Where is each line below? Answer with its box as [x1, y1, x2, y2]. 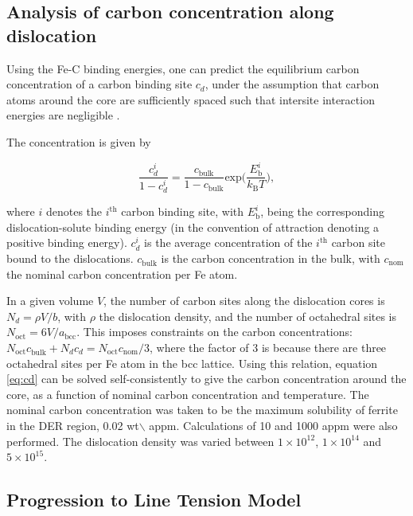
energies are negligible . [6, 107, 120, 123]
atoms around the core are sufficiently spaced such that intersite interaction [6, 91, 375, 107]
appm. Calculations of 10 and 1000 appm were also [149, 416, 398, 433]
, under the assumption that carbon [205, 76, 380, 92]
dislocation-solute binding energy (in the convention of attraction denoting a [6, 218, 380, 235]
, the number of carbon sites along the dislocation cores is [103, 292, 385, 309]
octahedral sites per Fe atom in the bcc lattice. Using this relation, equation [6, 354, 378, 371]
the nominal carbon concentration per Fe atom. [6, 265, 238, 282]
